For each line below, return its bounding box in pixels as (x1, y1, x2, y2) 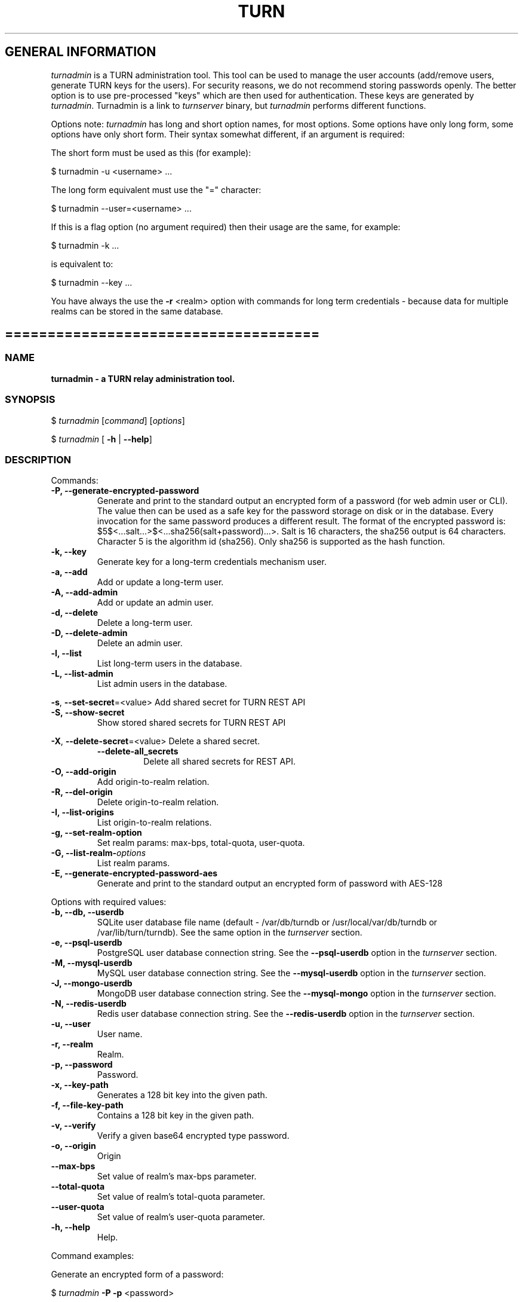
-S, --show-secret (51, 707, 125, 718)
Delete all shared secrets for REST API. (143, 756, 296, 767)
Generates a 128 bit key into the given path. (97, 1090, 267, 1101)
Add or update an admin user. (97, 597, 214, 608)
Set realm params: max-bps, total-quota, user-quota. (97, 838, 305, 848)
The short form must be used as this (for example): (51, 147, 251, 158)
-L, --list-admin (51, 668, 113, 679)
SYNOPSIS (5, 393, 56, 406)
